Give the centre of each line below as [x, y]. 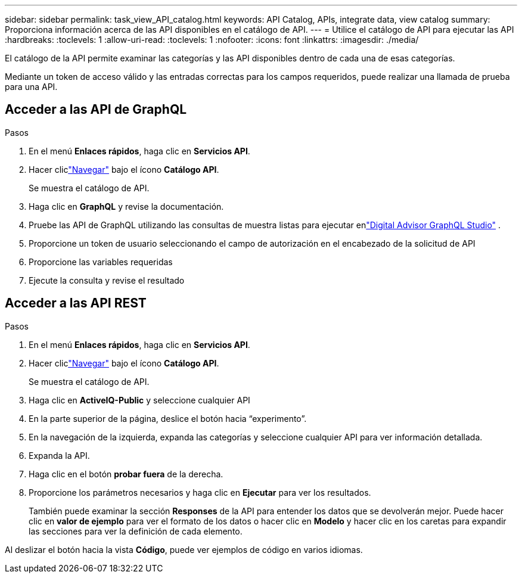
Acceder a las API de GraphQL [96, 110]
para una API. [31, 87]
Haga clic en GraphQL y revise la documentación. [126, 206]
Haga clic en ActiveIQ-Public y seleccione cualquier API [139, 400]
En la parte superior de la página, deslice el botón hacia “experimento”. [168, 418]
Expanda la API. [59, 455]
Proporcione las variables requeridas [101, 262]
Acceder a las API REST [76, 303]
